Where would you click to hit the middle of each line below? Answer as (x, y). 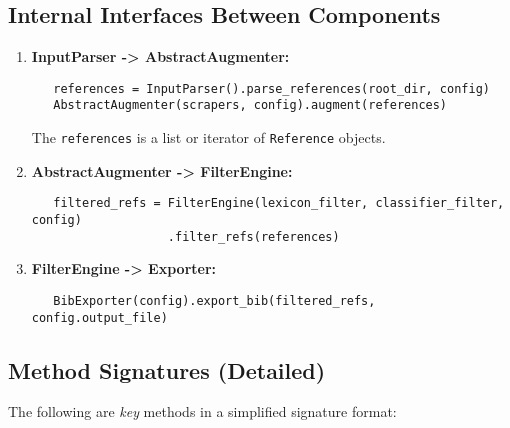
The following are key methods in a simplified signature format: (202, 411)
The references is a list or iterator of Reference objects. (208, 137)
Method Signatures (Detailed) (167, 369)
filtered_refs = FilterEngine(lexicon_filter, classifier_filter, (279, 203)
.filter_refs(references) (253, 236)
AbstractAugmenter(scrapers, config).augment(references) (250, 105)
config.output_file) (99, 317)
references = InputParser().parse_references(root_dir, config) (271, 88)
